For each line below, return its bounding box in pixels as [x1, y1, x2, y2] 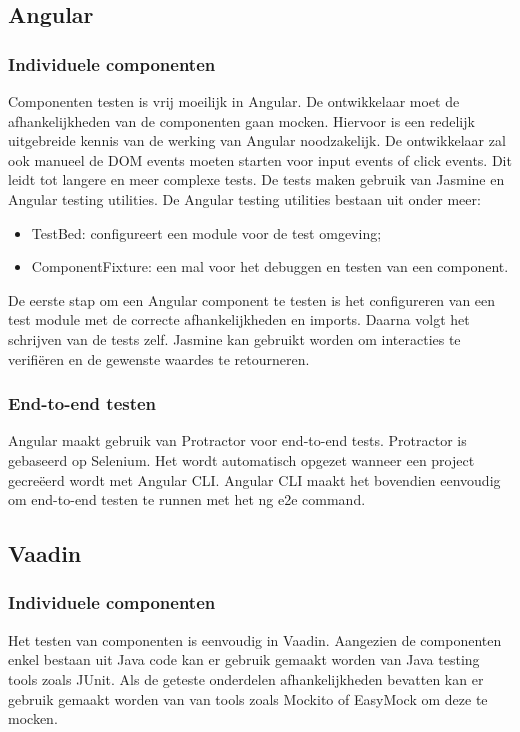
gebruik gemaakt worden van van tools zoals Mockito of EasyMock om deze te [8, 688, 488, 709]
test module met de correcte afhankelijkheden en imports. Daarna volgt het [8, 309, 470, 330]
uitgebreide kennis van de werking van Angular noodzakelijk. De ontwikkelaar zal [8, 130, 506, 151]
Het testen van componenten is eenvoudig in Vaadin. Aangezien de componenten [8, 629, 502, 650]
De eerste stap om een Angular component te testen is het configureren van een [8, 289, 496, 310]
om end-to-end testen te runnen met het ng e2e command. [8, 489, 366, 510]
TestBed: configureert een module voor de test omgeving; [31, 222, 382, 243]
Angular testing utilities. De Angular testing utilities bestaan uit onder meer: [8, 188, 481, 209]
